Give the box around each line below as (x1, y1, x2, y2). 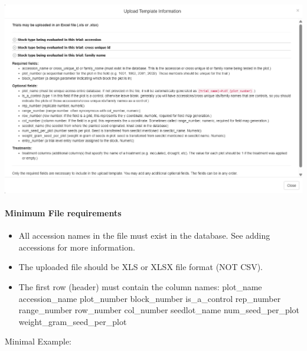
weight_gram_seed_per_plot (18, 315, 127, 327)
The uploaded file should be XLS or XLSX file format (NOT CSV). (18, 261, 263, 273)
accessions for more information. (18, 240, 135, 253)
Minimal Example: (5, 335, 71, 347)
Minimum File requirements (5, 206, 122, 219)
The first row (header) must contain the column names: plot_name (18, 280, 262, 292)
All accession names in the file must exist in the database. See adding (18, 229, 270, 242)
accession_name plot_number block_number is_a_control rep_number (18, 292, 281, 304)
